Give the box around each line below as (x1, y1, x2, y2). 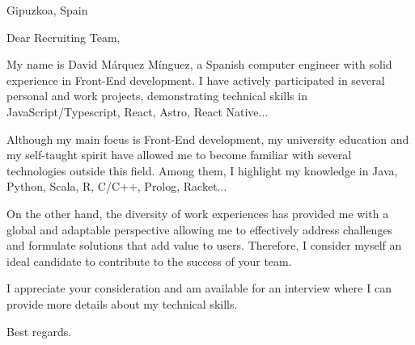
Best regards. (6, 322, 72, 339)
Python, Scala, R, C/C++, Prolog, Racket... (6, 178, 227, 195)
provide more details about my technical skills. (6, 295, 238, 312)
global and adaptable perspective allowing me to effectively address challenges (6, 221, 393, 238)
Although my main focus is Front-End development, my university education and (6, 130, 409, 147)
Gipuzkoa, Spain (6, 2, 88, 18)
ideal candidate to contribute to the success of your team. (6, 252, 292, 269)
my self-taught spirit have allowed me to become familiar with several (6, 146, 352, 163)
